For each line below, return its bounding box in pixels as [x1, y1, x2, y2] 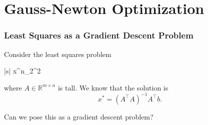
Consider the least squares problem [4, 48, 111, 59]
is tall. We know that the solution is [57, 82, 168, 92]
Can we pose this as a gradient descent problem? [4, 111, 153, 121]
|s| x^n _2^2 [4, 65, 41, 76]
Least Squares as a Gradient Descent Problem [4, 29, 193, 41]
